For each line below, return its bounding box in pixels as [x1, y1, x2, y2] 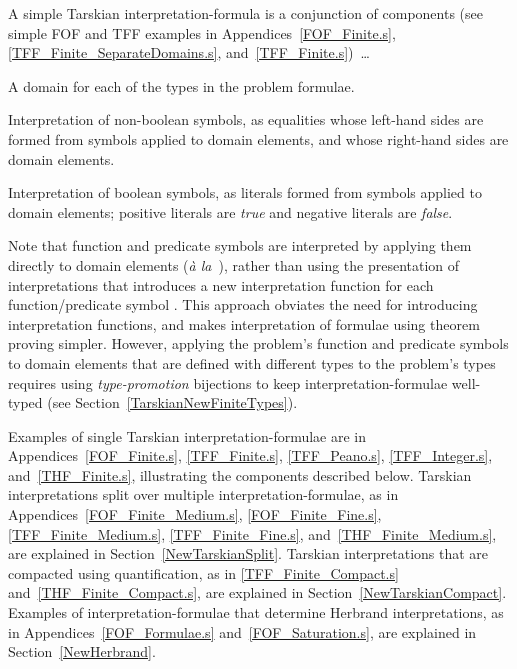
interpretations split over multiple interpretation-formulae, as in [8, 484, 399, 505]
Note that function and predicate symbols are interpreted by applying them [8, 235, 472, 256]
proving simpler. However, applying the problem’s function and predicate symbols [8, 333, 509, 354]
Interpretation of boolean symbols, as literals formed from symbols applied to [8, 182, 482, 203]
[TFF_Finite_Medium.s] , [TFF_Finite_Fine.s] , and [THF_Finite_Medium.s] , [8, 523, 497, 544]
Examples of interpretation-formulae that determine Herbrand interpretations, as [8, 602, 504, 623]
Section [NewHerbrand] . [8, 641, 156, 662]
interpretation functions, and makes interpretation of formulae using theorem [8, 313, 480, 334]
